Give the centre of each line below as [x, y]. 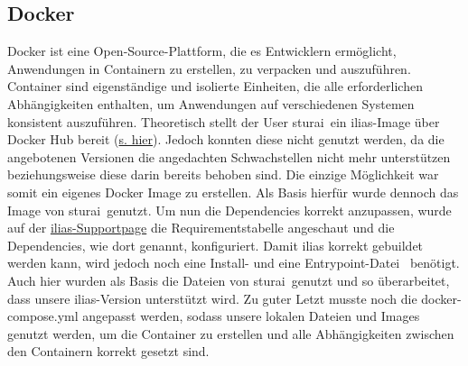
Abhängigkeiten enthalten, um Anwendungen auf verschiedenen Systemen [211, 103]
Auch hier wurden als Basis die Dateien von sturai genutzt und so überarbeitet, [229, 280]
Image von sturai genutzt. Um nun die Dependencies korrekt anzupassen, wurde [229, 210]
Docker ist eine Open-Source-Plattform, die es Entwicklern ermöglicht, [202, 51]
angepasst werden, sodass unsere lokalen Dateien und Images [251, 316]
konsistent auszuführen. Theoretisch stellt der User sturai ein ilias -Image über [224, 121]
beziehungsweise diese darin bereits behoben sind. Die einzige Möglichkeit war [223, 174]
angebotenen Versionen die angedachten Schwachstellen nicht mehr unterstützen [229, 156]
